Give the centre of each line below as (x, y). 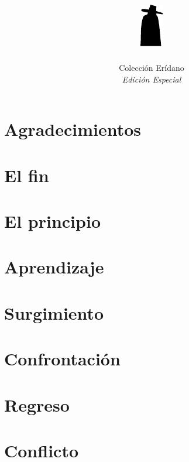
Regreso (37, 404)
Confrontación (62, 359)
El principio (52, 221)
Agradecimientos (73, 129)
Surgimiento (54, 312)
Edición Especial (152, 79)
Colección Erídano (152, 68)
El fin (27, 175)
